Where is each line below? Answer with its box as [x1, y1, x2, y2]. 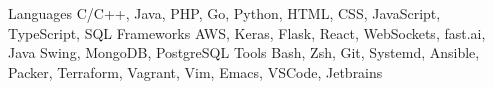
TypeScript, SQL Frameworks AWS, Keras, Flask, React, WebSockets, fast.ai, [8, 22, 486, 43]
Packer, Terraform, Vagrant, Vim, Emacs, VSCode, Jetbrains [8, 61, 383, 82]
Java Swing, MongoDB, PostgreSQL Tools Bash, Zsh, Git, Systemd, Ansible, [8, 42, 480, 63]
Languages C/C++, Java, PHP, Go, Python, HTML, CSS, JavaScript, [8, 3, 441, 23]
